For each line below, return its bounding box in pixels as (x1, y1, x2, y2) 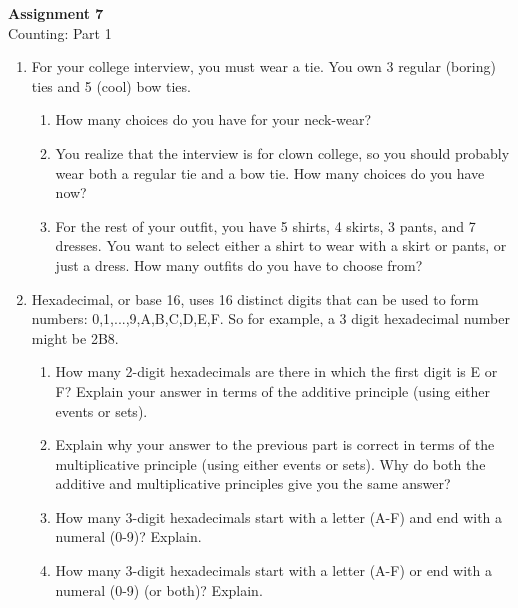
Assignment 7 (8, 3, 104, 23)
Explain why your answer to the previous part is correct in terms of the (55, 434, 495, 455)
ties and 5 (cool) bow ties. (31, 75, 191, 96)
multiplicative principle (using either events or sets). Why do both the (55, 453, 486, 474)
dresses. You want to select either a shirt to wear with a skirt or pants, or (55, 235, 507, 256)
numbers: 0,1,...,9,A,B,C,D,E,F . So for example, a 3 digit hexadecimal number (31, 308, 511, 329)
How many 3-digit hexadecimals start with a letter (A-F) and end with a (55, 506, 503, 527)
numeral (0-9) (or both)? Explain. (55, 579, 263, 600)
